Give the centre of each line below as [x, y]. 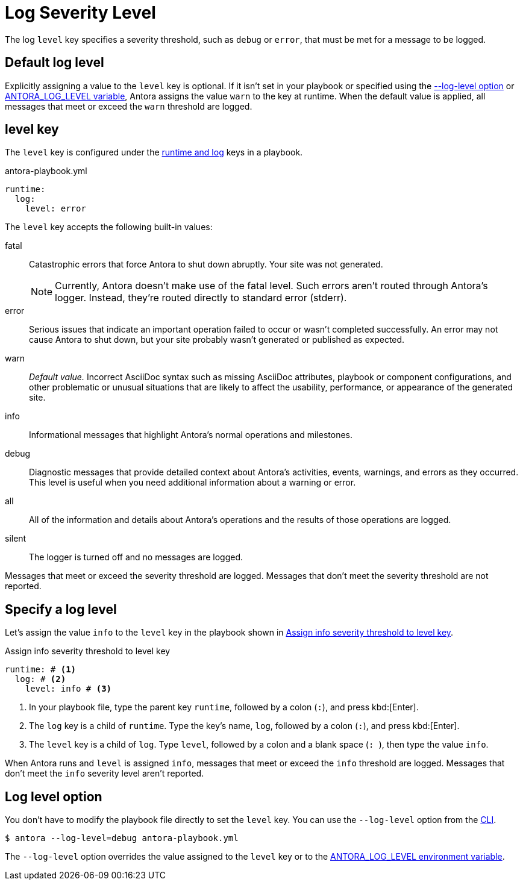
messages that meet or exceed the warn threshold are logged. [129, 106]
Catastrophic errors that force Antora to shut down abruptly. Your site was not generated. [206, 264]
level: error [55, 209]
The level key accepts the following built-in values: [109, 227]
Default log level [55, 63]
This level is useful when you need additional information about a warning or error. [193, 483]
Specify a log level [61, 609]
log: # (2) [40, 679]
